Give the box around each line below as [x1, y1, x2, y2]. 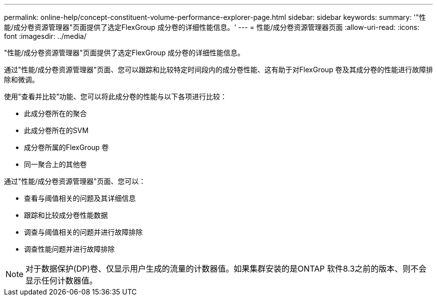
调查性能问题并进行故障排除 [24, 245, 115, 253]
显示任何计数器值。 [25, 276, 98, 286]
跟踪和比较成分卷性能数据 [24, 211, 108, 219]
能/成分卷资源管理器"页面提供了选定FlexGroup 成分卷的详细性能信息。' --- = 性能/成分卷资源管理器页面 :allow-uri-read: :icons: [4, 23, 420, 31]
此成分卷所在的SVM [24, 126, 89, 135]
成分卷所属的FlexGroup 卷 [24, 143, 109, 151]
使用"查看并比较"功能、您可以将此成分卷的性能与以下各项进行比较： [4, 92, 227, 101]
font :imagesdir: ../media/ [4, 32, 87, 40]
